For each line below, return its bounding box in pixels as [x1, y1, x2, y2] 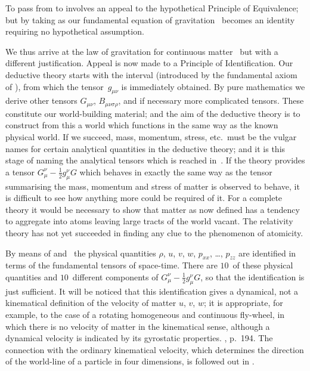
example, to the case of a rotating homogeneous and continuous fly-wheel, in [5, 308, 285, 320]
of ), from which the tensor [5, 80, 104, 92]
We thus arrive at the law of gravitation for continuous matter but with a [5, 45, 278, 57]
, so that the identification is [200, 270, 305, 283]
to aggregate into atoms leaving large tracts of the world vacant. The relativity [5, 215, 293, 227]
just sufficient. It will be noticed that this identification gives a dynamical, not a [5, 285, 299, 297]
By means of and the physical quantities [5, 246, 156, 259]
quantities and [5, 270, 58, 283]
